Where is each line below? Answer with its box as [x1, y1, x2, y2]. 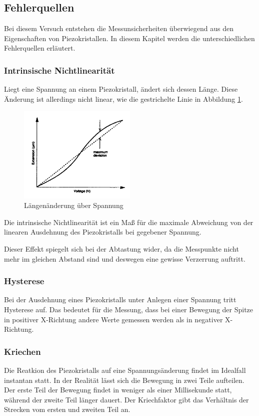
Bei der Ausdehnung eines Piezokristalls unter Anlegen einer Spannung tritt [4, 294, 236, 305]
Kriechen [4, 345, 41, 357]
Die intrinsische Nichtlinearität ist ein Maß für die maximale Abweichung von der [4, 217, 253, 227]
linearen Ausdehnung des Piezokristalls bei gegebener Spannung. [4, 227, 201, 237]
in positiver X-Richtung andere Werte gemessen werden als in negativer [4, 314, 223, 324]
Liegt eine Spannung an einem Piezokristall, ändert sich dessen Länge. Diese [4, 84, 238, 94]
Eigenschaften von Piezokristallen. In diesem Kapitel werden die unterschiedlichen [4, 33, 255, 43]
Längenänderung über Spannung [24, 200, 123, 211]
